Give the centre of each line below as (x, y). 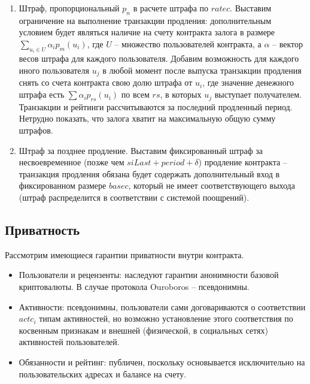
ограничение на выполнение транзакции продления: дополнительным (145, 20)
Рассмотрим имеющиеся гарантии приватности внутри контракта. (124, 254)
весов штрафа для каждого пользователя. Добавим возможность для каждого (159, 58)
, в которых (181, 94)
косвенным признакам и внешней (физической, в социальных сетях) (143, 330)
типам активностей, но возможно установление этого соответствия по (166, 318)
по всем (135, 94)
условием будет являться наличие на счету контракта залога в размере (147, 32)
